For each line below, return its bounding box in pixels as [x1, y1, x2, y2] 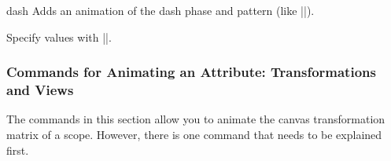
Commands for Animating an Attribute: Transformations [6, 62, 376, 82]
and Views [6, 80, 74, 100]
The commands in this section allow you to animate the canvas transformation [6, 111, 385, 127]
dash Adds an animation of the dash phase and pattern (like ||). [6, 2, 315, 18]
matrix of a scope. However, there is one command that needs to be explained [6, 126, 382, 142]
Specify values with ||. [6, 28, 112, 45]
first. [6, 141, 29, 158]
